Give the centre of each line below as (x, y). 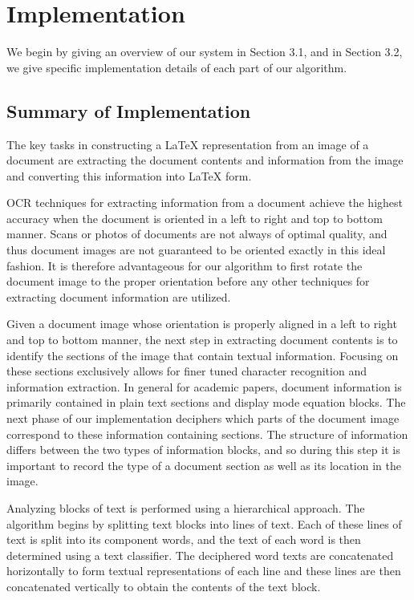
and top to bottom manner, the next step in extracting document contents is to (202, 340)
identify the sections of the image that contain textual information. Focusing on (203, 355)
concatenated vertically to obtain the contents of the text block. (164, 586)
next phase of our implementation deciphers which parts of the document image (203, 418)
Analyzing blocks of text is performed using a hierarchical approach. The (186, 507)
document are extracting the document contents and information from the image (205, 160)
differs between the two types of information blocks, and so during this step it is (203, 450)
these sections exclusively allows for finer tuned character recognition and (187, 371)
